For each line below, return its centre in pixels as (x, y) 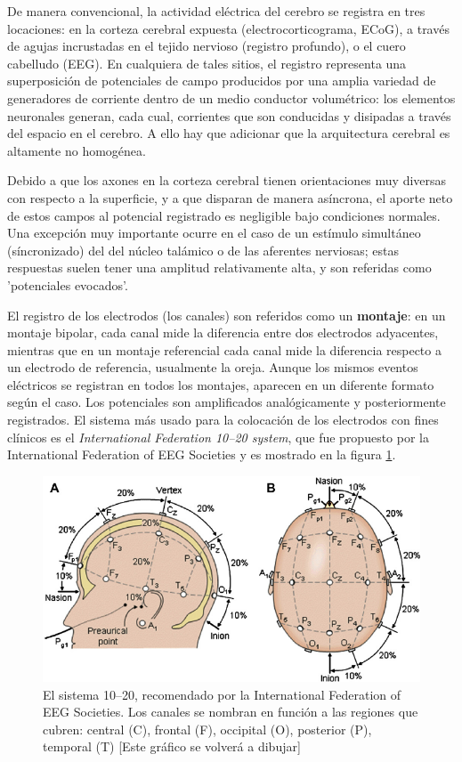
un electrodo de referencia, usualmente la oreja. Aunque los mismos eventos (213, 367)
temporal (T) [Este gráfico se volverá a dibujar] (172, 746)
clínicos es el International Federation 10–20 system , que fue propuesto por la (218, 437)
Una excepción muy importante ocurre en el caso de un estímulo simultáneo (214, 233)
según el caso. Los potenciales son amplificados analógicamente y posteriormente (227, 402)
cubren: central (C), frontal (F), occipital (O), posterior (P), (207, 729)
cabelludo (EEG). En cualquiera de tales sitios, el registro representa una (207, 63)
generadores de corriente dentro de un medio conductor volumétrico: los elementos (231, 97)
